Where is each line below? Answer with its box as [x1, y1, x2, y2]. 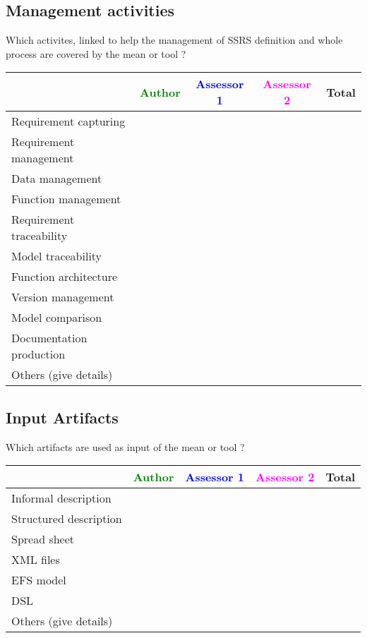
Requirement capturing [11, 113, 126, 130]
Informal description [11, 490, 112, 507]
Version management [11, 289, 114, 306]
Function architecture [11, 268, 118, 285]
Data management [11, 170, 102, 187]
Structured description [11, 510, 122, 527]
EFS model [11, 572, 66, 589]
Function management [11, 191, 121, 207]
